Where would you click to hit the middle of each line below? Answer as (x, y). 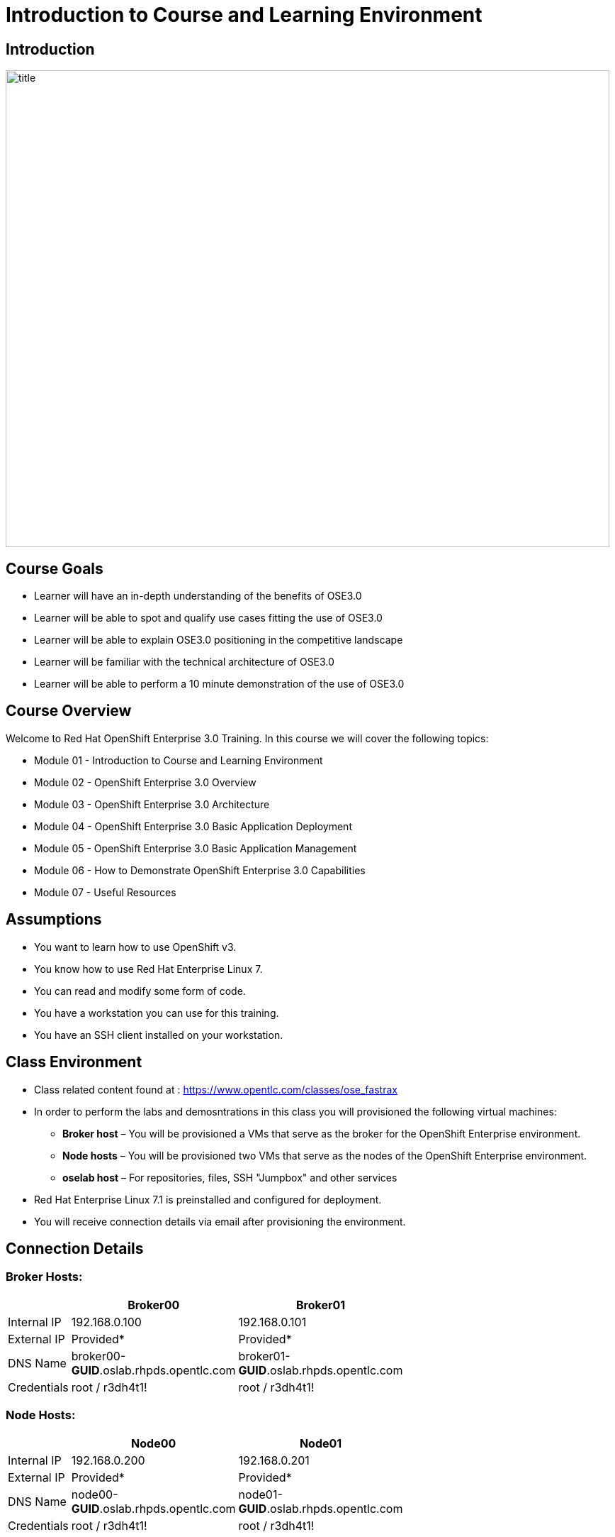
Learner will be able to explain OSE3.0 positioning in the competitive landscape (219, 640)
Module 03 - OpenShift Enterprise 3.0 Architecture (152, 804)
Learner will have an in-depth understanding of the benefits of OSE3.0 (198, 596)
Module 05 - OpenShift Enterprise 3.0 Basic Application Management (196, 848)
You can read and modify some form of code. (140, 991)
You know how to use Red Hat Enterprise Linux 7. (148, 969)
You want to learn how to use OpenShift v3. (135, 947)
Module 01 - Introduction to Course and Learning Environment (179, 760)
